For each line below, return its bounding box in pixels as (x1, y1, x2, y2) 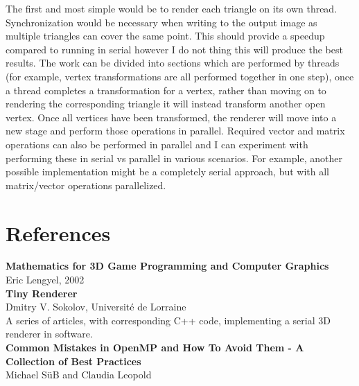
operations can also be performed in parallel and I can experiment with (6, 137, 308, 151)
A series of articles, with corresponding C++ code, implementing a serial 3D (6, 313, 331, 327)
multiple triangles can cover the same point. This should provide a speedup (6, 28, 325, 43)
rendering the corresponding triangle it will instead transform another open (6, 96, 326, 111)
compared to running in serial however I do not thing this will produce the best (6, 42, 343, 56)
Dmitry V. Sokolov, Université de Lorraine (6, 299, 186, 314)
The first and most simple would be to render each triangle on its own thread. (6, 1, 338, 15)
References (6, 218, 111, 247)
